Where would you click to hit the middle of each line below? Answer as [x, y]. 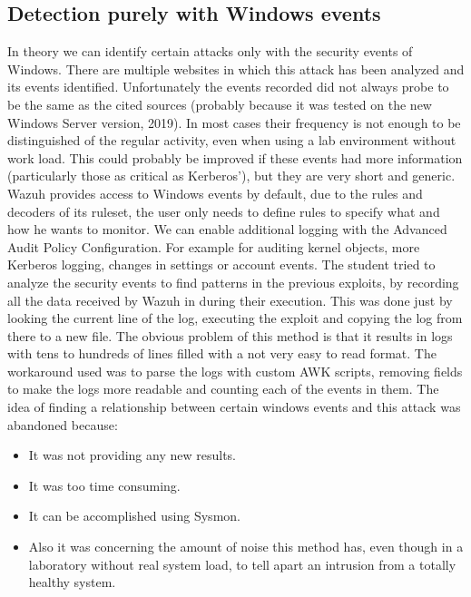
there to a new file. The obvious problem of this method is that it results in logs [230, 335]
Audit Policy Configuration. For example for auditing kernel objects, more [214, 246]
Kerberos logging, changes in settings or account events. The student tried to [221, 264]
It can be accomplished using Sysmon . [134, 516]
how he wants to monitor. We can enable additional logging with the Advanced [227, 229]
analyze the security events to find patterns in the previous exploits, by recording [233, 282]
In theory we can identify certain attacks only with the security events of [210, 51]
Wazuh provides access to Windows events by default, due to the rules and [215, 193]
